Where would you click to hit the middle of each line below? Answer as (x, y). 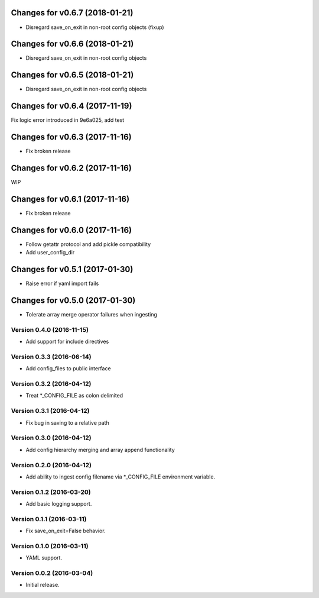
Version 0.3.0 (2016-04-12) (51, 438)
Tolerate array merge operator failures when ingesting (92, 315)
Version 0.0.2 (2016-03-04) (52, 573)
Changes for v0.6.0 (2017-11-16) (71, 230)
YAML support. (44, 558)
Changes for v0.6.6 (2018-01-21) (72, 44)
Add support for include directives (67, 342)
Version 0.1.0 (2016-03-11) (50, 546)
